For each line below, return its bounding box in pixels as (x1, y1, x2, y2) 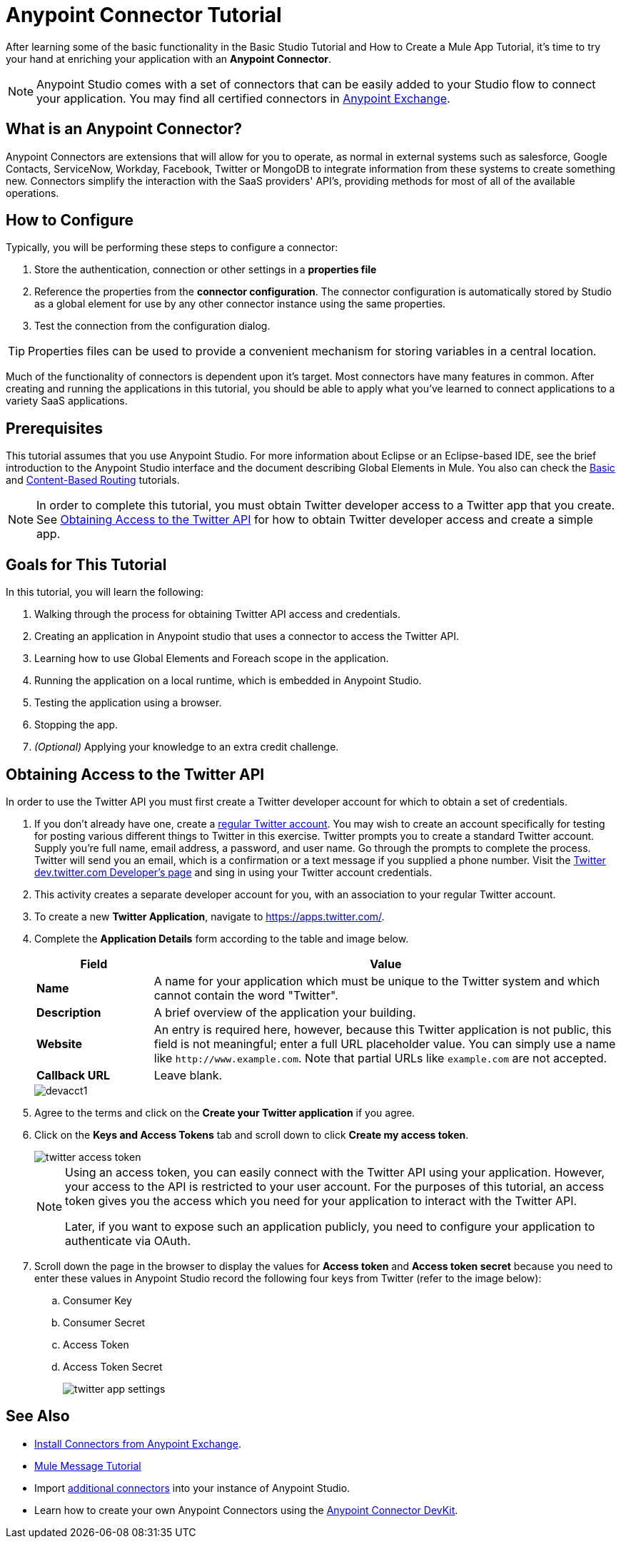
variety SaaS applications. (6, 395, 128, 407)
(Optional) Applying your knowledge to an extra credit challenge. (34, 741, 339, 753)
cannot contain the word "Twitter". (153, 987, 338, 1002)
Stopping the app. (34, 718, 118, 731)
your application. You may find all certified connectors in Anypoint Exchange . (36, 91, 450, 106)
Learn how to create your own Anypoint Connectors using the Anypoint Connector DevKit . (34, 1503, 458, 1516)
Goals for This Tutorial (6, 555, 167, 574)
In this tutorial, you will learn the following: (6, 586, 204, 599)
